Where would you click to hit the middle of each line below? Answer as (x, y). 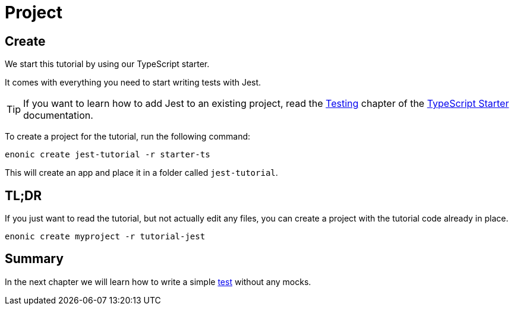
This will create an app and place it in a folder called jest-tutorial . (141, 173)
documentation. (58, 116)
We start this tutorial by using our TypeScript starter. (107, 64)
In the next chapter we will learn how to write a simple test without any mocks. (158, 281)
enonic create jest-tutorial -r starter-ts (108, 155)
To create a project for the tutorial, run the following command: (128, 137)
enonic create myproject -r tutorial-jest (105, 237)
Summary (34, 259)
